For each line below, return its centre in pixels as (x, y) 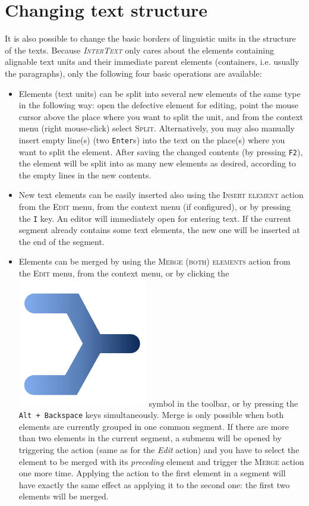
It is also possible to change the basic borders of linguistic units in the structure (150, 38)
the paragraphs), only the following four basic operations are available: (133, 73)
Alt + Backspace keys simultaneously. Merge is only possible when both (151, 415)
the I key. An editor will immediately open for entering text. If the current (155, 218)
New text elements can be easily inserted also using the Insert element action (161, 195)
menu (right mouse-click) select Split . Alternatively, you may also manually (157, 128)
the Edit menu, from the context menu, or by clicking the (124, 273)
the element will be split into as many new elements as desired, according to (157, 163)
